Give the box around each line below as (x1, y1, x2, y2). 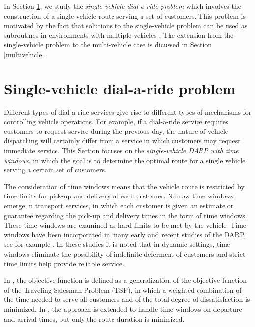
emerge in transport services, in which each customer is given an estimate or (4, 200, 234, 211)
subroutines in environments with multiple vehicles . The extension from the (4, 30, 234, 40)
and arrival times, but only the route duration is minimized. (4, 313, 185, 324)
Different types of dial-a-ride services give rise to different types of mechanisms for (4, 106, 252, 117)
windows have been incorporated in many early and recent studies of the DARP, (4, 229, 246, 239)
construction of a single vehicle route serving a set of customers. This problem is (4, 10, 246, 21)
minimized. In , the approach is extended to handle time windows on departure (4, 303, 242, 314)
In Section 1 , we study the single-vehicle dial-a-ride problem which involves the (4, 1, 241, 11)
